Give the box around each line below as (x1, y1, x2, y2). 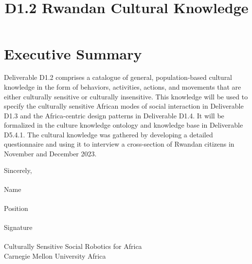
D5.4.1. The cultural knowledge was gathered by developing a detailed (4, 129, 213, 139)
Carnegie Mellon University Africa (4, 251, 106, 261)
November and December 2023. (4, 149, 97, 159)
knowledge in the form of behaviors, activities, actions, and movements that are (4, 81, 241, 92)
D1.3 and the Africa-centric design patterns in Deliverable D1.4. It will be (4, 110, 224, 120)
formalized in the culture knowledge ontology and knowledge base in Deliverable (4, 120, 243, 130)
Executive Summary (4, 44, 142, 64)
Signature (4, 222, 33, 232)
